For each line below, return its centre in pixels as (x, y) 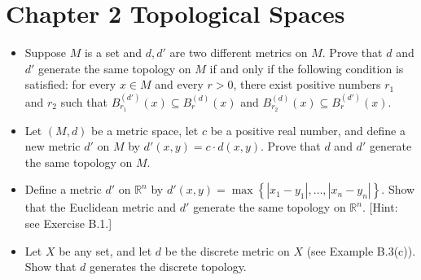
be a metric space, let (145, 130)
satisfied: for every (70, 84)
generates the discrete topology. (168, 267)
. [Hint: (380, 207)
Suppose (46, 52)
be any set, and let (105, 250)
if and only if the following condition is (307, 68)
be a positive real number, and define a (308, 130)
